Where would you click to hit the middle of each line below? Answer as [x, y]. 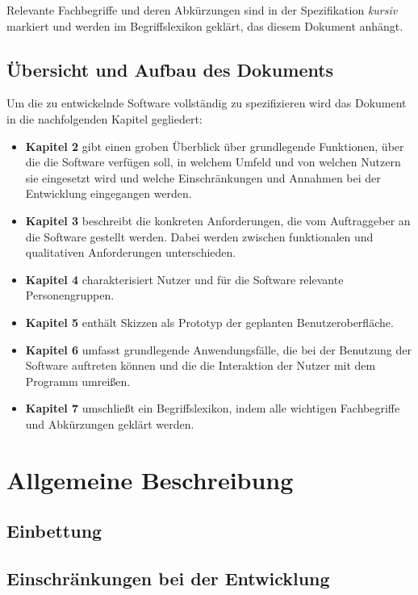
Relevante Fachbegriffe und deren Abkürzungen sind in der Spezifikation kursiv [202, 10]
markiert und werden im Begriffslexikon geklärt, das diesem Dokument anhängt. [205, 25]
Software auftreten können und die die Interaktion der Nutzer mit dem [201, 365]
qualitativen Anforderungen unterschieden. [131, 252]
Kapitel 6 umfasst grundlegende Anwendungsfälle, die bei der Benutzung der [218, 349]
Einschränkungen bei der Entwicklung [168, 578]
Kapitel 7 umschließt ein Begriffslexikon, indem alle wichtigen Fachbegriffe [213, 408]
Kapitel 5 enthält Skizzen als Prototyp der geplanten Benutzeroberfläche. [209, 322]
